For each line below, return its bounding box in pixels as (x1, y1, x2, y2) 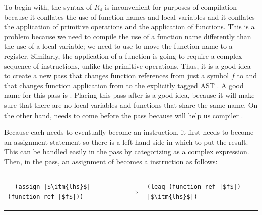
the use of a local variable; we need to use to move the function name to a (4, 41, 233, 51)
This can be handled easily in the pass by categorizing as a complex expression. (4, 146, 249, 157)
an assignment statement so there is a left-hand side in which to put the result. (4, 136, 248, 147)
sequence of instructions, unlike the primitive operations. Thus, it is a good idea (4, 60, 251, 71)
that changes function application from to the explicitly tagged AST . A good (4, 80, 244, 90)
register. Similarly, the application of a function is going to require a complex (4, 50, 242, 61)
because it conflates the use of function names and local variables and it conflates (4, 11, 255, 22)
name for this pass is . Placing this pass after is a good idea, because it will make (4, 90, 255, 100)
